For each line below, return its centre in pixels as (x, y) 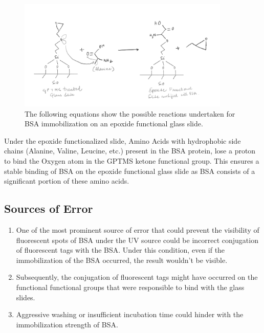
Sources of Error (49, 208)
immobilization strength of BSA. (67, 324)
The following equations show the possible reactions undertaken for (130, 113)
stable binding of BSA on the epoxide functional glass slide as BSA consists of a (130, 171)
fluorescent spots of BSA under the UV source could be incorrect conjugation (137, 240)
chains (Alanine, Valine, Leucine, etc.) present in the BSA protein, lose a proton (130, 151)
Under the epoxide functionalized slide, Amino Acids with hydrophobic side (123, 140)
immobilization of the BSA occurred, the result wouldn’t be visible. (122, 260)
